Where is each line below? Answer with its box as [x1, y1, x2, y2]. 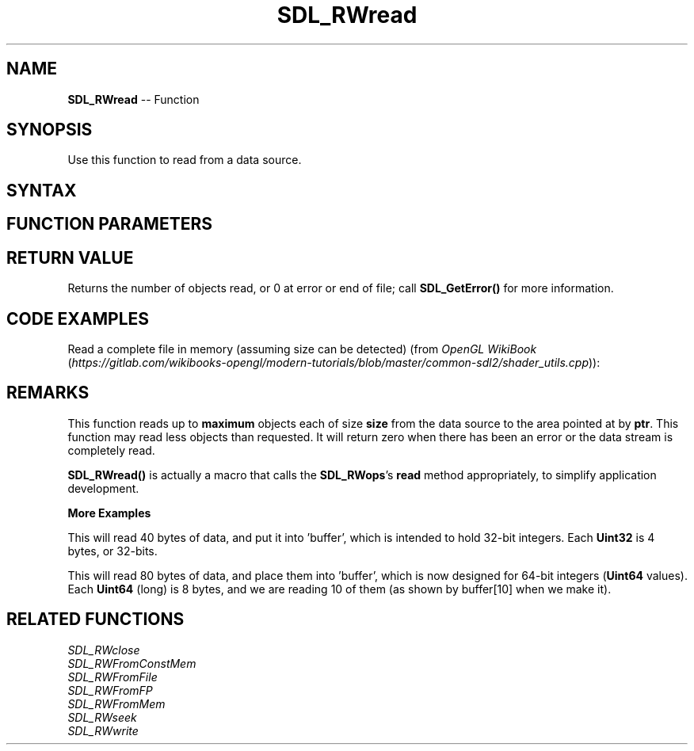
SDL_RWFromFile [67, 669, 158, 684]
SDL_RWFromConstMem [67, 656, 196, 670]
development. [67, 481, 139, 495]
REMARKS [6, 383, 90, 403]
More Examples [67, 505, 151, 520]
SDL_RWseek [67, 710, 137, 724]
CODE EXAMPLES [6, 308, 150, 329]
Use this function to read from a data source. [67, 153, 302, 167]
